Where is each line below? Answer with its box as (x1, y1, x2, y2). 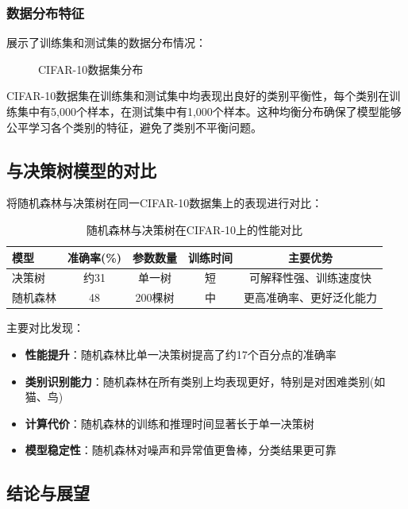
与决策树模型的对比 (6, 157, 156, 182)
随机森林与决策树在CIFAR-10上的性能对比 (86, 221, 303, 237)
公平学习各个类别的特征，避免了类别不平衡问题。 (6, 118, 262, 135)
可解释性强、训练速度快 (248, 269, 371, 286)
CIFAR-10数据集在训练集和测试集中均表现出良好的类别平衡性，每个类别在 (6, 87, 390, 104)
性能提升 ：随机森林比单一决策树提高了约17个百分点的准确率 (25, 345, 337, 362)
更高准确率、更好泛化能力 (243, 289, 377, 306)
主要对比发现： (6, 319, 84, 336)
